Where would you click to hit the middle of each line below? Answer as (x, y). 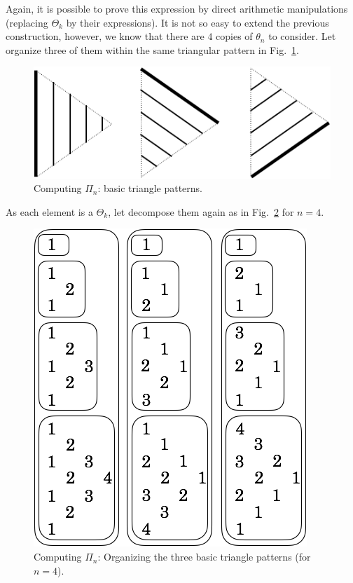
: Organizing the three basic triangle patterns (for (204, 557)
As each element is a (49, 211)
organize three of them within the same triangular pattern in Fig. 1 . (152, 49)
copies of (234, 36)
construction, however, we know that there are (105, 36)
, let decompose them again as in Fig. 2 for (201, 211)
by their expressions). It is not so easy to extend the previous (198, 22)
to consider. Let (302, 36)
